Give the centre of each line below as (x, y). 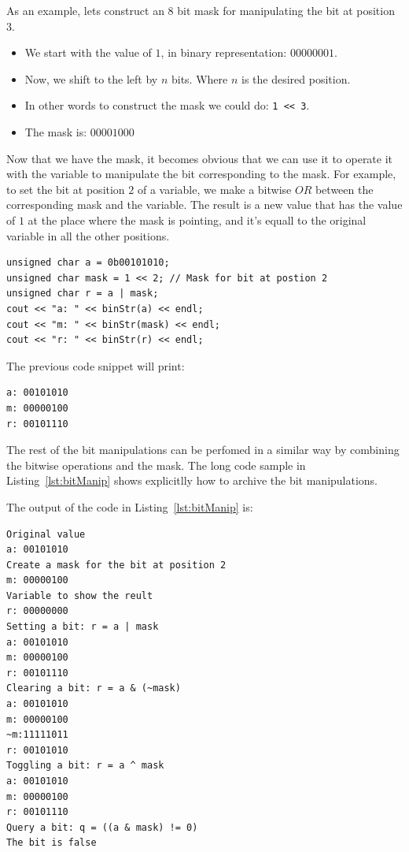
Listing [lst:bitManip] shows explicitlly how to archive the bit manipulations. (192, 480)
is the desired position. (296, 78)
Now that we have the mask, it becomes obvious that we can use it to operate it (200, 158)
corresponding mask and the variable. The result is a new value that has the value (204, 205)
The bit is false (52, 843)
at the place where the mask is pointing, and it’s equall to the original (197, 220)
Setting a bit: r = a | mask (83, 627)
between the (344, 189)
